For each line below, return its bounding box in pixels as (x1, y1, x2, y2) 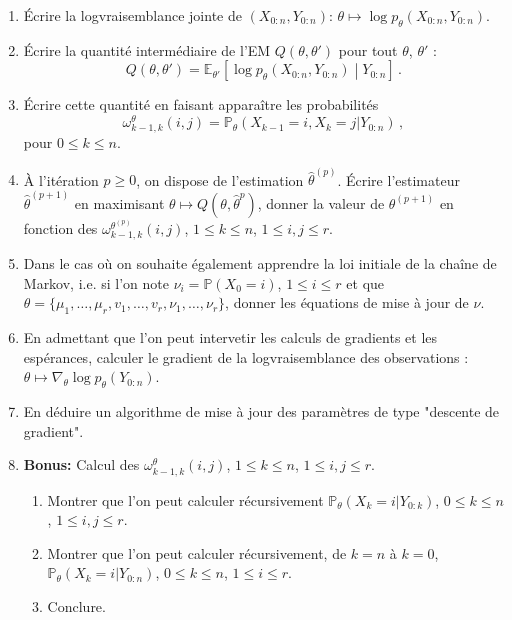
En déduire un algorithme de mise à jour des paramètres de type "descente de (23, 401, 500, 422)
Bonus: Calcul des (23, 454, 140, 475)
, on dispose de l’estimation (136, 169, 304, 190)
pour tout (338, 39, 398, 60)
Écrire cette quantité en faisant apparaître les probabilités (23, 94, 379, 115)
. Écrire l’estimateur (337, 169, 460, 190)
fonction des (23, 218, 98, 239)
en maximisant (74, 192, 165, 213)
